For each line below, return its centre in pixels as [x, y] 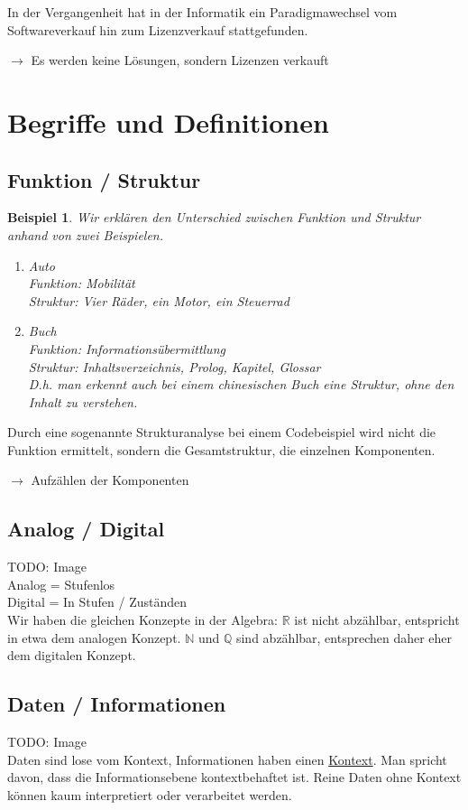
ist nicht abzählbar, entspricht [377, 620]
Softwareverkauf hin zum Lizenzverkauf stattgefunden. [158, 29]
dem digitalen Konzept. [72, 655]
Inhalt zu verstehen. [83, 401]
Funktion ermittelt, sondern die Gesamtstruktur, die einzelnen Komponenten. [221, 449]
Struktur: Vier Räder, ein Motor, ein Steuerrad [159, 300]
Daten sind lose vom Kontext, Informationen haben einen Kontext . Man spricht [227, 759]
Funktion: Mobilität [82, 283]
